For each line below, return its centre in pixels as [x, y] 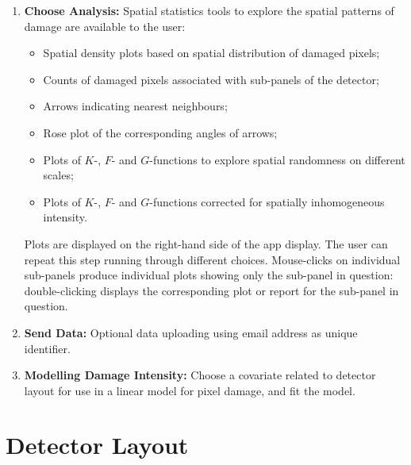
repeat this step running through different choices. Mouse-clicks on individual [212, 259]
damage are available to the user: [105, 26]
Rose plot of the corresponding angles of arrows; [160, 132]
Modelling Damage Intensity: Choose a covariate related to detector [200, 375]
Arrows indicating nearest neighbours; [135, 106]
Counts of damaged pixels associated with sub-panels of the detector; [211, 79]
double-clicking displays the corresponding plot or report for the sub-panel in [211, 290]
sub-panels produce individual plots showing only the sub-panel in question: [209, 275]
